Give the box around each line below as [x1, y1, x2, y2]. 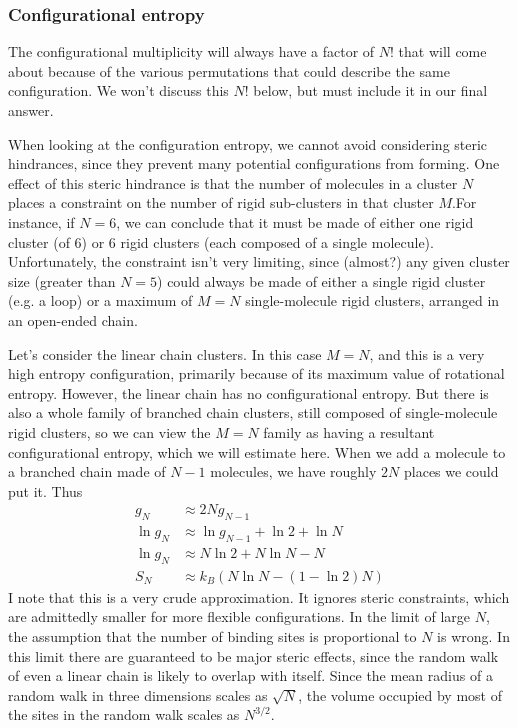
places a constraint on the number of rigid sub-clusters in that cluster [8, 192, 434, 213]
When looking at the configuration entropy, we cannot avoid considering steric [8, 133, 488, 154]
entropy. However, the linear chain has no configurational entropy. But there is [8, 382, 489, 403]
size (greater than [8, 270, 116, 291]
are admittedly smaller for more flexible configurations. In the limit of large [8, 606, 471, 627]
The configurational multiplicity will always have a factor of [8, 41, 375, 62]
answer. [8, 100, 54, 120]
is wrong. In [437, 625, 510, 646]
